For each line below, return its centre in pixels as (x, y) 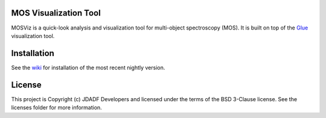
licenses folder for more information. (56, 108)
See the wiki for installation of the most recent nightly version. (88, 67)
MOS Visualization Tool (56, 13)
